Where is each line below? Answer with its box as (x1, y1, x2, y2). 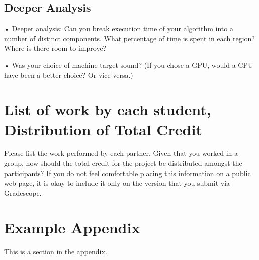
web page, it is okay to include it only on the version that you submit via (4, 178, 230, 188)
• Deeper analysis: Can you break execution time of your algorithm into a (4, 23, 233, 34)
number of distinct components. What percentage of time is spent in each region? (4, 33, 255, 43)
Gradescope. (4, 187, 42, 198)
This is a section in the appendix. (4, 246, 107, 256)
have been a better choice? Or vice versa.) (4, 69, 133, 80)
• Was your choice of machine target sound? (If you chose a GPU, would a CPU (4, 59, 253, 70)
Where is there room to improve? (4, 43, 107, 53)
